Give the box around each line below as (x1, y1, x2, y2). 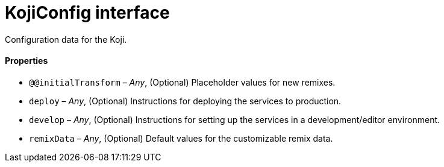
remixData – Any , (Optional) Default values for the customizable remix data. (29, 133, 333, 143)
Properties (5, 55, 48, 66)
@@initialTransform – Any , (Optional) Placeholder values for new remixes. (29, 77, 336, 87)
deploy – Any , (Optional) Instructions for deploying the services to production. (29, 95, 342, 106)
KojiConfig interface (5, 2, 170, 23)
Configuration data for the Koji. (5, 34, 127, 45)
